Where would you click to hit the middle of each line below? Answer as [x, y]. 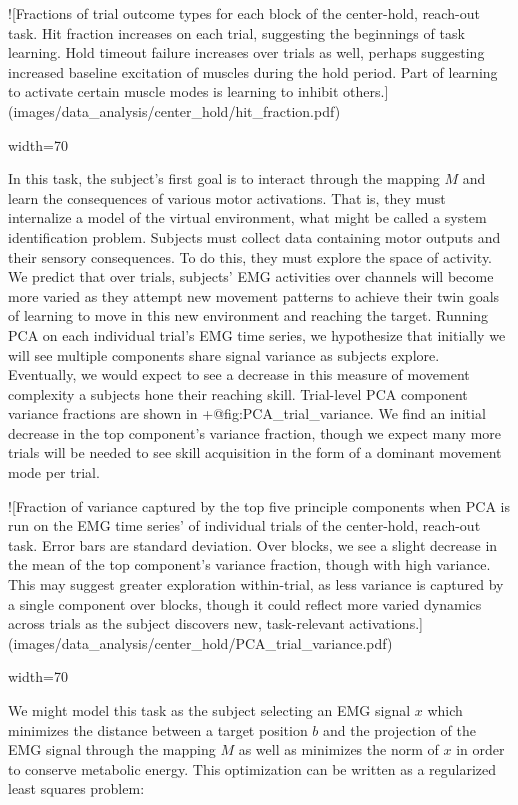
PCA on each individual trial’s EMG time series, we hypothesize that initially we [257, 334]
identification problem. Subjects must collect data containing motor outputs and [254, 236]
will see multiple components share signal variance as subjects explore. [224, 354]
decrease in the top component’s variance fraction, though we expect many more [254, 432]
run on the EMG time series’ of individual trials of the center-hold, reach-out [244, 525]
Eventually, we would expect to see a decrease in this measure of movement [239, 374]
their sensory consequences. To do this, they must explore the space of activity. [250, 256]
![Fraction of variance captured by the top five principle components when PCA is [259, 505]
